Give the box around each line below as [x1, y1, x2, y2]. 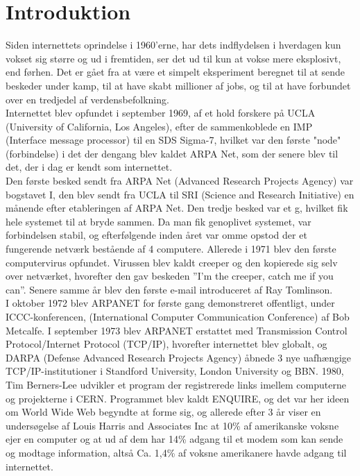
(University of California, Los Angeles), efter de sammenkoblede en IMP [6, 119, 313, 133]
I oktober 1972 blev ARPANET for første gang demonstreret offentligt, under [6, 296, 335, 310]
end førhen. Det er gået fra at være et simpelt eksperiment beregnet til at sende [6, 65, 345, 79]
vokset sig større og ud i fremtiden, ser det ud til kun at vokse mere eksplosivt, [6, 51, 341, 65]
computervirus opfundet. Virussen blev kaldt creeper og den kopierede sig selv [6, 255, 338, 269]
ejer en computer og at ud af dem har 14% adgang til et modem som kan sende [6, 432, 343, 446]
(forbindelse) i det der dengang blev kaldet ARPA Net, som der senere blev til [6, 146, 338, 160]
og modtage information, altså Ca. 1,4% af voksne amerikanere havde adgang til [6, 445, 347, 459]
